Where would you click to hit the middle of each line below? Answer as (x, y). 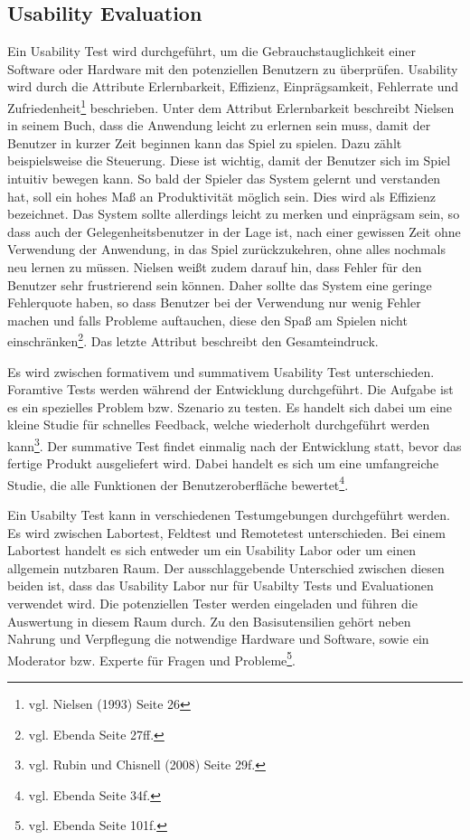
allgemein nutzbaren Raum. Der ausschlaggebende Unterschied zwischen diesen (226, 567)
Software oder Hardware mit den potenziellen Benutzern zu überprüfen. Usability (233, 68)
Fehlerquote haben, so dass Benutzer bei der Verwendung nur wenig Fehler (214, 302)
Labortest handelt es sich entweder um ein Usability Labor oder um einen (211, 550)
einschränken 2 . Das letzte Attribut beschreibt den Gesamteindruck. (193, 340)
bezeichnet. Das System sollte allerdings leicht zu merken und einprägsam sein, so (234, 214)
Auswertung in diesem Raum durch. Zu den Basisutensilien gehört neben (209, 621)
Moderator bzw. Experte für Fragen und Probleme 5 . (152, 658)
